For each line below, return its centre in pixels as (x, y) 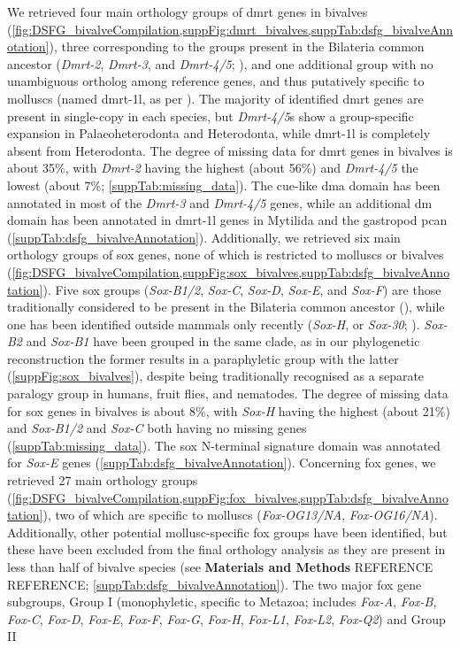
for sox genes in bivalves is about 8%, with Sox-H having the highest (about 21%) (229, 410)
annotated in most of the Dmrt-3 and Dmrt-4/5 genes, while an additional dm (220, 202)
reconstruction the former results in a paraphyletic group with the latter (203, 358)
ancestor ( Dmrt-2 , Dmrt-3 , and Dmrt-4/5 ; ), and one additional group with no (220, 63)
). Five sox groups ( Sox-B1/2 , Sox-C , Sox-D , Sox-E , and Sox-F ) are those (242, 289)
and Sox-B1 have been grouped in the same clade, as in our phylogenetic (223, 341)
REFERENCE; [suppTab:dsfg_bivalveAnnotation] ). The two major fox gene (215, 584)
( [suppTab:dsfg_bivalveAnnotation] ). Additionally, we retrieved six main (204, 237)
